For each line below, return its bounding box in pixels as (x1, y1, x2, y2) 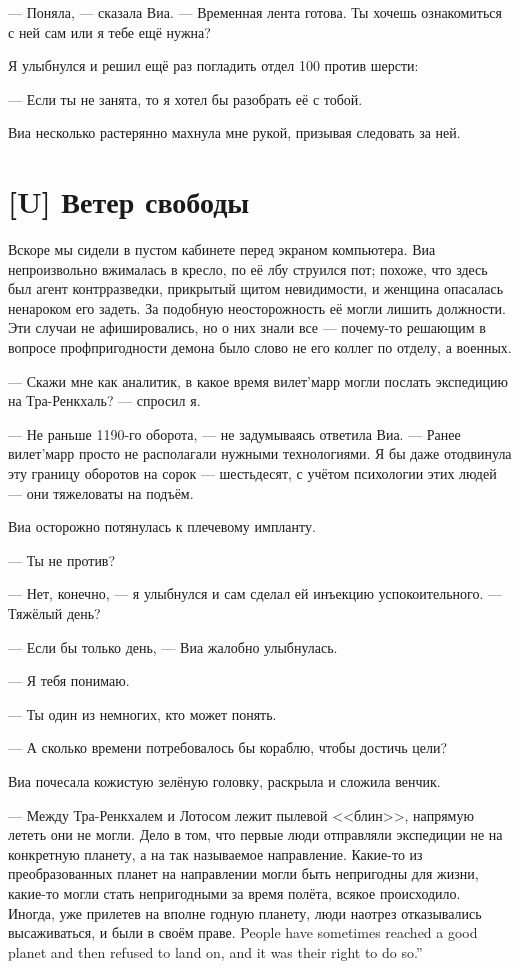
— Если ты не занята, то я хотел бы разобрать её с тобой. (8, 88, 363, 109)
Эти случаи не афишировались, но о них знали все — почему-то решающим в (8, 317, 486, 338)
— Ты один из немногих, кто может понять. (8, 703, 277, 724)
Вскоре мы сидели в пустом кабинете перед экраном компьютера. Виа (8, 239, 436, 260)
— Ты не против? (8, 549, 116, 570)
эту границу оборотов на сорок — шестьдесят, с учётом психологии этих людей (8, 463, 497, 484)
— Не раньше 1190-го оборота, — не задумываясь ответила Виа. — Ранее (8, 423, 461, 444)
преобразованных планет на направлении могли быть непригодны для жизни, (8, 863, 479, 884)
